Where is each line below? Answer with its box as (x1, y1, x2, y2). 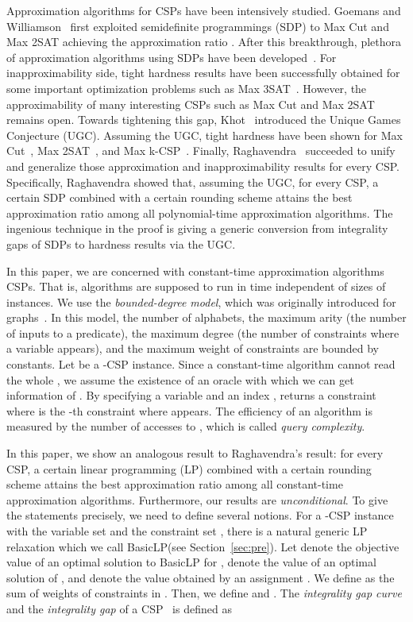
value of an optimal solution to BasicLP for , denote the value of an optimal (6, 554, 376, 570)
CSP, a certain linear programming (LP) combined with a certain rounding (6, 460, 372, 477)
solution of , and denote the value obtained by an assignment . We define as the (6, 569, 395, 585)
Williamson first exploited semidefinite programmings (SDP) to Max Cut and (6, 17, 389, 34)
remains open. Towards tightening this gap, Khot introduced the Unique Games (6, 111, 401, 128)
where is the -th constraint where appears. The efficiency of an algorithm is (6, 402, 372, 419)
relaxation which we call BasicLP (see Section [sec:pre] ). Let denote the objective (6, 538, 399, 554)
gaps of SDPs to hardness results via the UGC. (6, 235, 236, 252)
